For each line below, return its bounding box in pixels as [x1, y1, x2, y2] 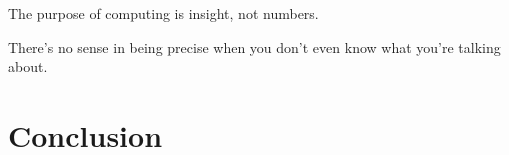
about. [8, 56, 48, 77]
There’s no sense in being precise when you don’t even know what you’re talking [8, 36, 501, 57]
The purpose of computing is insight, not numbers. [8, 3, 319, 23]
